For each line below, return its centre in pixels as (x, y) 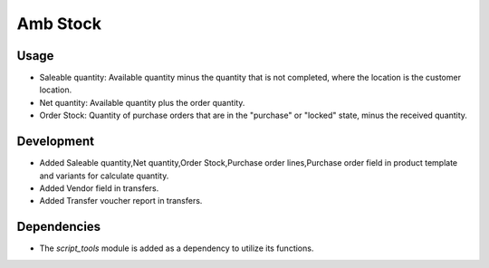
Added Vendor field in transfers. (99, 188)
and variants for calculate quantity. (104, 176)
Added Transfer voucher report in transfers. (121, 201)
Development (56, 142)
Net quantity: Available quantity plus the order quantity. (142, 102)
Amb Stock (59, 24)
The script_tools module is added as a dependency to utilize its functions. (177, 248)
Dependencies (59, 227)
